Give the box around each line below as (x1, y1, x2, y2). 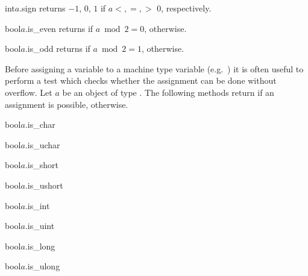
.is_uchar (25, 138, 60, 151)
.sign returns (19, 2, 66, 14)
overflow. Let (5, 86, 52, 98)
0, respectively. (157, 2, 212, 14)
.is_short (25, 158, 58, 171)
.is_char (25, 118, 55, 131)
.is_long (25, 239, 55, 252)
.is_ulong (25, 260, 60, 272)
